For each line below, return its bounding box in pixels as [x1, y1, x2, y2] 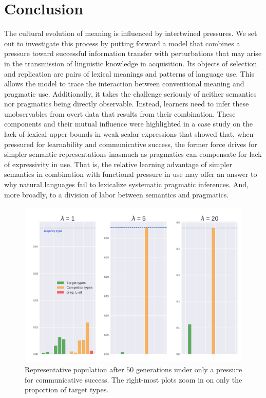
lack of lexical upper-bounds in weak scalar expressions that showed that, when [4, 129, 254, 139]
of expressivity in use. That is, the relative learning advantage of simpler [4, 158, 232, 169]
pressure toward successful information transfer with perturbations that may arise [4, 48, 262, 59]
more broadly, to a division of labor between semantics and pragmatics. [4, 189, 229, 200]
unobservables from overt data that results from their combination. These [4, 108, 236, 119]
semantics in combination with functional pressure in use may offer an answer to [4, 169, 257, 179]
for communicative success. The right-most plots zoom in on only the [25, 374, 242, 385]
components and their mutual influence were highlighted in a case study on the [4, 118, 253, 129]
